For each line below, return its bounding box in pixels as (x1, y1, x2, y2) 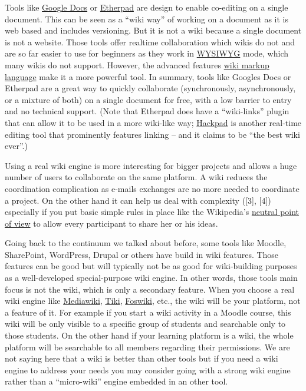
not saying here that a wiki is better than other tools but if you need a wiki (5, 352, 278, 365)
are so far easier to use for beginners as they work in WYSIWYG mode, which (5, 47, 288, 59)
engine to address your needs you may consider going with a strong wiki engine (5, 363, 291, 376)
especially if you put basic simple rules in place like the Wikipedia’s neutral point (5, 206, 300, 218)
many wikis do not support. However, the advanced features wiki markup (5, 58, 269, 71)
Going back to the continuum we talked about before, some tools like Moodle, (5, 237, 287, 249)
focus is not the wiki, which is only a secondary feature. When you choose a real (5, 283, 295, 295)
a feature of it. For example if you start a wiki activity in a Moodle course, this (5, 306, 291, 318)
